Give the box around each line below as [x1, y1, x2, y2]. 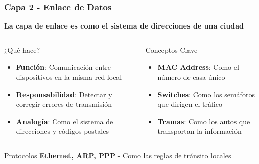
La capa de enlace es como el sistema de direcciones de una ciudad [4, 20, 244, 31]
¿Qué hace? [4, 44, 40, 55]
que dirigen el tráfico [157, 99, 222, 110]
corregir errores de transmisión [16, 99, 112, 110]
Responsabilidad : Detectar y [16, 89, 112, 99]
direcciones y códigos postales [16, 126, 109, 136]
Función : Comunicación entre [16, 62, 111, 72]
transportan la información [157, 126, 242, 136]
